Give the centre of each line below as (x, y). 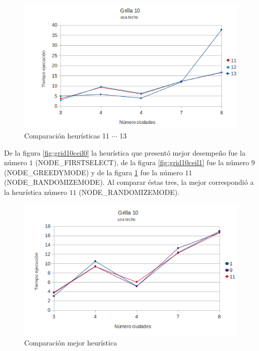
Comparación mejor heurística (71, 343)
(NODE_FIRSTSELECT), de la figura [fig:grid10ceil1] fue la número (142, 162)
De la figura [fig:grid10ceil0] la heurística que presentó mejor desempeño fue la (125, 152)
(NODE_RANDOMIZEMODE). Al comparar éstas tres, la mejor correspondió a (129, 182)
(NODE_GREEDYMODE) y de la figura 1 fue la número (93, 172)
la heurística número (36, 192)
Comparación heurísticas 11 (67, 135)
